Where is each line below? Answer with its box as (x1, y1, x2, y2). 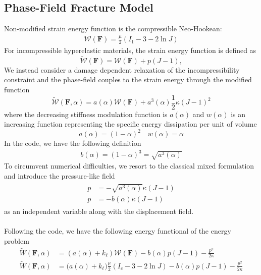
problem (4, 235, 29, 246)
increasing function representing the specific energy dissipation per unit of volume (4, 119, 257, 129)
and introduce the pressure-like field (4, 170, 115, 181)
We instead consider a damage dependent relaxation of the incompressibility (4, 64, 240, 75)
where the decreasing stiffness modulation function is (4, 108, 168, 119)
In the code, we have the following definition (4, 138, 141, 148)
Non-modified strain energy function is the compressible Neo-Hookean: (4, 23, 222, 34)
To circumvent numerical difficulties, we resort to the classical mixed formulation (4, 160, 254, 171)
